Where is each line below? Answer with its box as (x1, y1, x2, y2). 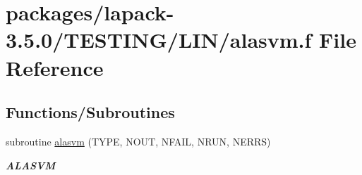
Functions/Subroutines (6, 101, 175, 123)
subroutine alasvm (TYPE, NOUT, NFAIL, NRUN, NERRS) (6, 134, 271, 148)
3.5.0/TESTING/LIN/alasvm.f (6, 25, 312, 54)
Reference (6, 53, 104, 82)
